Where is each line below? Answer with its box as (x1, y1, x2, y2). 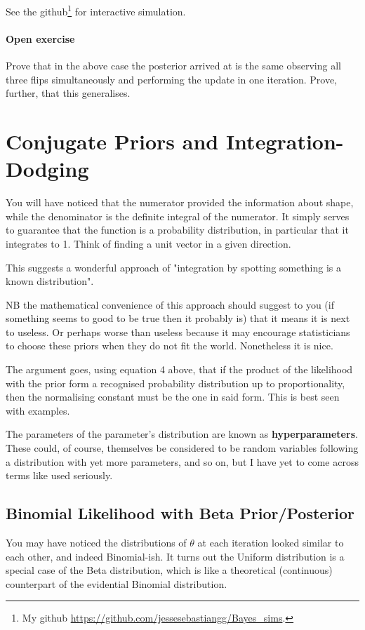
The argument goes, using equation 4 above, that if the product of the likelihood (6, 362, 353, 377)
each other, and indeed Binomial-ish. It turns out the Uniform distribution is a (6, 549, 345, 563)
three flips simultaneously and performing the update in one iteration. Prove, (6, 72, 338, 86)
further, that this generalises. (6, 86, 131, 100)
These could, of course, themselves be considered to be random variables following (6, 441, 359, 455)
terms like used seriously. (6, 468, 113, 483)
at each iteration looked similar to (197, 535, 344, 550)
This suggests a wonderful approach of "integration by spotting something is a (6, 260, 342, 274)
